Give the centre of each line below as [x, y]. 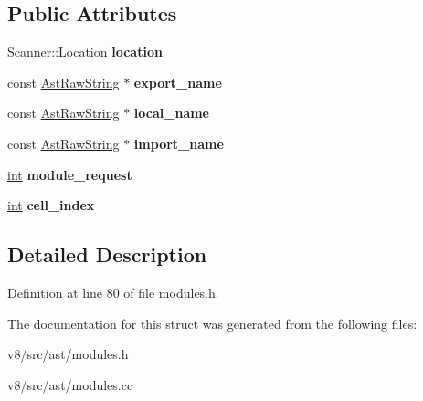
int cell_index [51, 205]
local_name [171, 113]
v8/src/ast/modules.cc [70, 384]
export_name [178, 82]
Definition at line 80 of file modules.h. [113, 292]
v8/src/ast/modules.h [68, 354]
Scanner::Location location [85, 52]
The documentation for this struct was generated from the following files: [212, 323]
